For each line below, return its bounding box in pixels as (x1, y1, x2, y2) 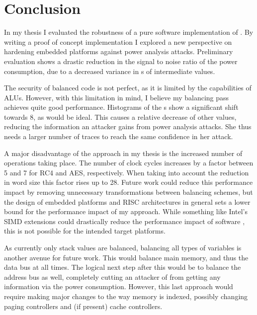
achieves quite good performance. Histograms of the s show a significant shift (4, 102, 239, 112)
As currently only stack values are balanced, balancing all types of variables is (4, 242, 242, 252)
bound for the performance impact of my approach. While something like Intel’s (4, 206, 248, 217)
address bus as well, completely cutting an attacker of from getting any (4, 271, 221, 282)
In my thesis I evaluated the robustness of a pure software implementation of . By (4, 27, 254, 37)
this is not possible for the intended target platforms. (4, 226, 166, 236)
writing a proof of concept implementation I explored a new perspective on (4, 36, 232, 47)
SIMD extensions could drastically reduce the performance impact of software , (4, 216, 245, 226)
